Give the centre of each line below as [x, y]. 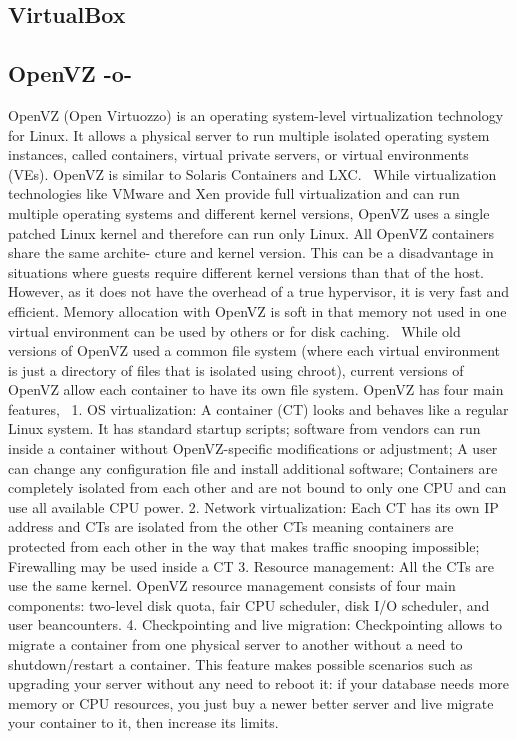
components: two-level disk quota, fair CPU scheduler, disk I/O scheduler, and [249, 604]
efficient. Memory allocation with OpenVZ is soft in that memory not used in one [257, 310]
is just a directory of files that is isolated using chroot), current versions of [236, 369]
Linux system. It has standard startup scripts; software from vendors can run [244, 428]
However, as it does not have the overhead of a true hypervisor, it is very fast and [259, 291]
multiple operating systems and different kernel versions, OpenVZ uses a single [249, 212]
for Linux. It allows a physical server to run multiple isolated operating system [249, 134]
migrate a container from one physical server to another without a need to [235, 644]
